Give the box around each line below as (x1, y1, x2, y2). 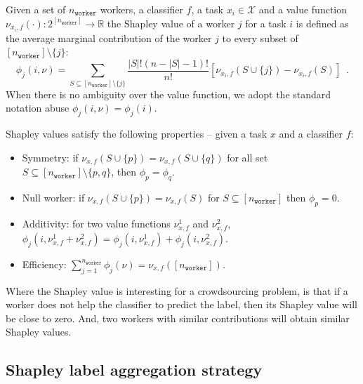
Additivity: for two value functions (22, 216, 171, 230)
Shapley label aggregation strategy (6, 359, 263, 380)
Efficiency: (22, 256, 67, 271)
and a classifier (279, 126, 343, 141)
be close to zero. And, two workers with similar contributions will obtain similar (6, 310, 350, 325)
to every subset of (222, 30, 298, 45)
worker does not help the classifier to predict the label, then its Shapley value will (6, 297, 357, 312)
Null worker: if (22, 190, 85, 204)
